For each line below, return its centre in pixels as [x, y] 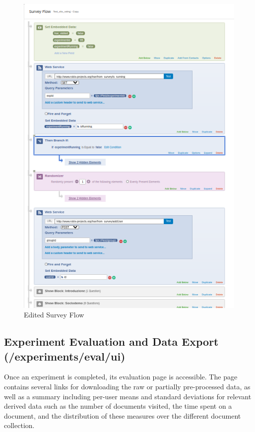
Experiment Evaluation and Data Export [111, 341]
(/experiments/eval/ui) [65, 356]
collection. [19, 425]
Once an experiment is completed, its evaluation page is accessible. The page [121, 377]
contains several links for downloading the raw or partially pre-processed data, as [127, 386]
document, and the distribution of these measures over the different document [123, 415]
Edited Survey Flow [54, 315]
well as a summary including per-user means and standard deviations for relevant [128, 396]
